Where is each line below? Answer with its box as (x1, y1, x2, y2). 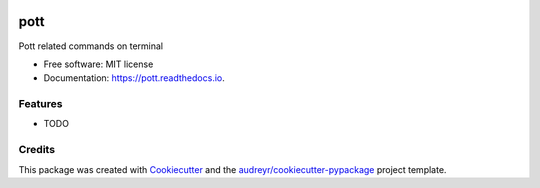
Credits (18, 143, 55, 157)
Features (18, 97, 63, 111)
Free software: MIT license (43, 58, 154, 70)
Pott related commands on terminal (18, 40, 164, 52)
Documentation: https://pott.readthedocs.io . (43, 72, 225, 84)
